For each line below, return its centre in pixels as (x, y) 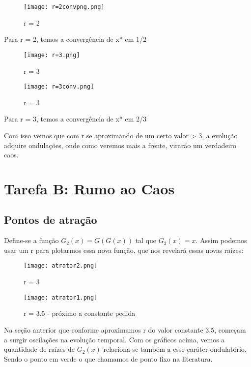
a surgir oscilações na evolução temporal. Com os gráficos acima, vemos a (114, 339)
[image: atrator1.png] (61, 297)
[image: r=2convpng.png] (64, 7)
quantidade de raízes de (40, 349)
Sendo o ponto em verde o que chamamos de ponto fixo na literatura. (108, 358)
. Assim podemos (221, 240)
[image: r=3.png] (52, 55)
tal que (146, 240)
